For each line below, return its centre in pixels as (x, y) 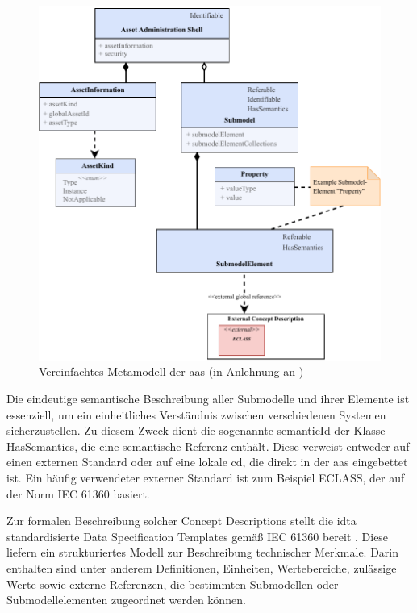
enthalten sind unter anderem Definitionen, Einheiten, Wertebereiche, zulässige (202, 567)
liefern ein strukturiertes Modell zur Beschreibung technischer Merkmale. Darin (203, 552)
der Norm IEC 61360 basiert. (78, 493)
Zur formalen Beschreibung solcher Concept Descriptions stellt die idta (181, 521)
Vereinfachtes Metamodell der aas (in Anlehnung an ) (171, 371)
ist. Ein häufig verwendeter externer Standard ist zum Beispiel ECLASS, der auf (206, 478)
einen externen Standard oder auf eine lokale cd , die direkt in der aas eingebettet (207, 462)
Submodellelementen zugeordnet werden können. (126, 600)
